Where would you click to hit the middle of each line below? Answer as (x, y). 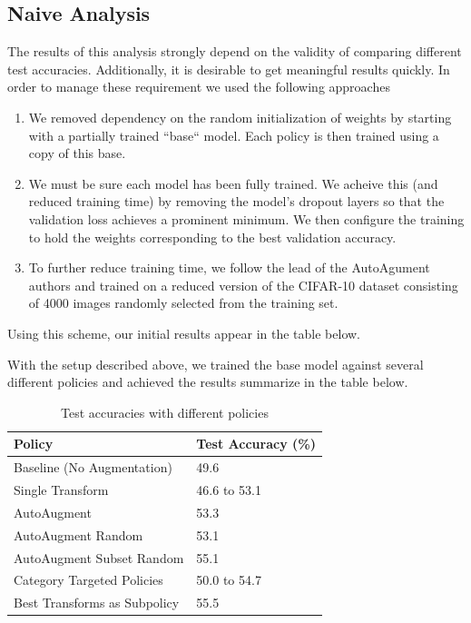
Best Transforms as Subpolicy (97, 603)
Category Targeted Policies (88, 580)
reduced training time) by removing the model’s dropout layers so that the (236, 201)
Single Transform (61, 489)
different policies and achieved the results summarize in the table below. (208, 382)
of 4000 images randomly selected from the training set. (183, 303)
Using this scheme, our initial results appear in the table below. (184, 333)
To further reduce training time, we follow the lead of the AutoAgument (229, 267)
